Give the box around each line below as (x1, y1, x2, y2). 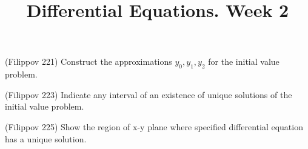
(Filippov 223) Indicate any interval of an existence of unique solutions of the (5, 88, 292, 101)
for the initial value (208, 55, 280, 68)
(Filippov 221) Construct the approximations (5, 55, 172, 68)
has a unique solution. (5, 132, 87, 145)
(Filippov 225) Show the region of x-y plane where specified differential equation (5, 120, 303, 133)
